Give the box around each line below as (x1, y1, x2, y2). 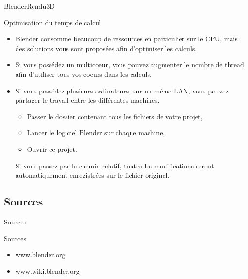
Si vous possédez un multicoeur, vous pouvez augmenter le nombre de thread (15, 59, 244, 70)
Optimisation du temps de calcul (4, 17, 101, 27)
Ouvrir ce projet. (27, 144, 77, 154)
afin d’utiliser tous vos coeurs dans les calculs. (15, 69, 152, 79)
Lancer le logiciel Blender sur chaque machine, (27, 128, 165, 138)
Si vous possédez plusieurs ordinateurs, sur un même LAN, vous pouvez (15, 85, 229, 95)
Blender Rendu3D (4, 1, 55, 11)
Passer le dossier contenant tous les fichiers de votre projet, (27, 111, 203, 121)
